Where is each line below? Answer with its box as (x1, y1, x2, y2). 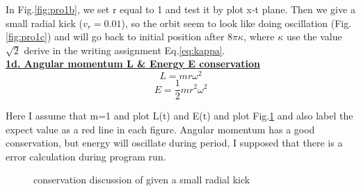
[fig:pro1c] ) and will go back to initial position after (6, 29, 225, 44)
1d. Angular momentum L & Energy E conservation (6, 56, 260, 71)
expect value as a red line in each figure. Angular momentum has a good (6, 122, 315, 136)
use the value (286, 29, 342, 44)
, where (243, 29, 275, 44)
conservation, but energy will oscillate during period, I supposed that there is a (6, 135, 343, 150)
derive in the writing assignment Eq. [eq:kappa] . (24, 42, 225, 57)
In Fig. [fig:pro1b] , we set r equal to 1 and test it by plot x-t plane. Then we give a (6, 2, 355, 16)
